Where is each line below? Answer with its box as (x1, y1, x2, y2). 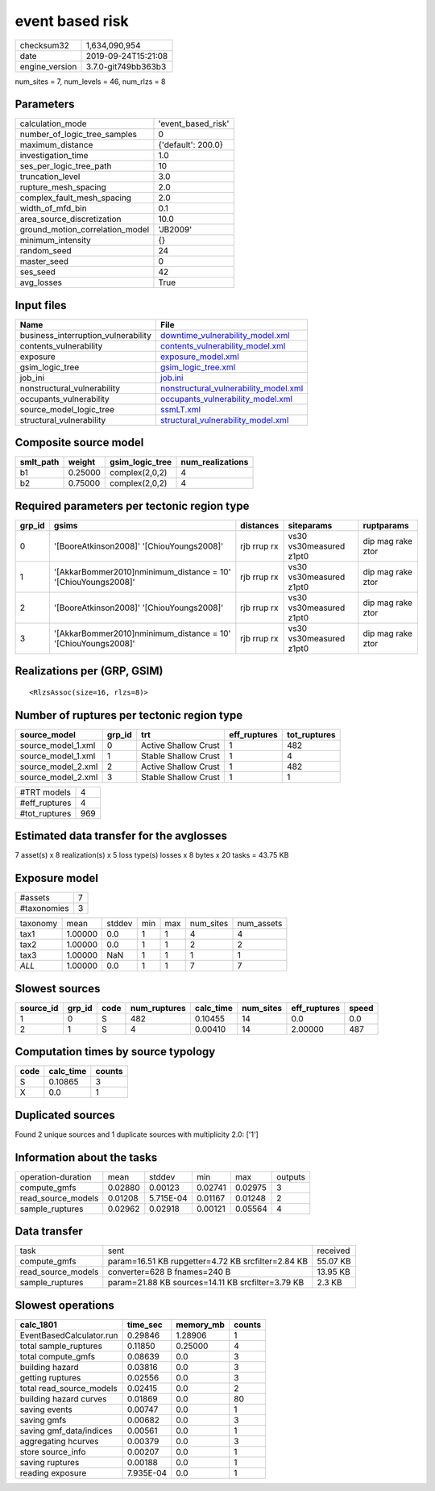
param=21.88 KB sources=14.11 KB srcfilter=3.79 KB (107, 1277, 304, 1288)
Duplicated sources (14, 1108, 116, 1121)
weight (68, 457, 96, 468)
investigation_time (19, 150, 89, 161)
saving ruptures (19, 1456, 80, 1468)
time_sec (126, 1319, 163, 1330)
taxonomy (19, 918, 58, 929)
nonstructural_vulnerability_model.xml (159, 382, 304, 394)
